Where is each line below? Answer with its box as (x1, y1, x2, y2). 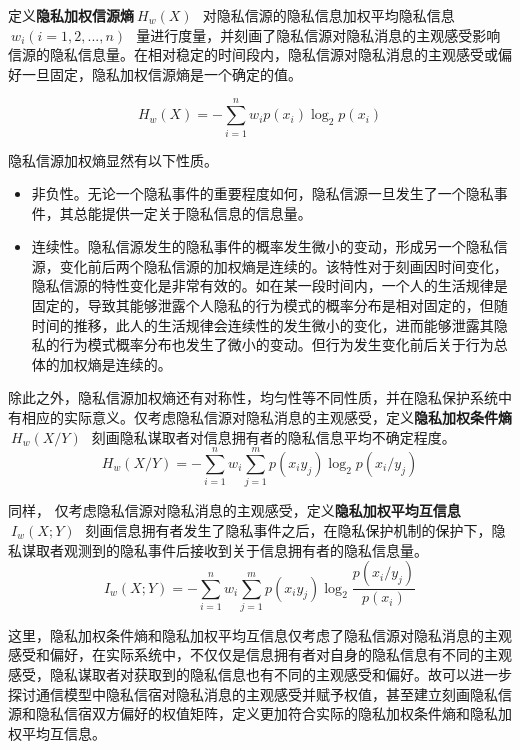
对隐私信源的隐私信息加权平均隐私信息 (202, 5, 455, 25)
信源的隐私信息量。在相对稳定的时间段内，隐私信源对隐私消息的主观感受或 (8, 44, 498, 65)
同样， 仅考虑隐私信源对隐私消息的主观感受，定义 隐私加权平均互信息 (8, 500, 461, 521)
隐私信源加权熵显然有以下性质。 (8, 149, 218, 170)
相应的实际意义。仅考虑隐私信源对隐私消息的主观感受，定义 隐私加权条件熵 (21, 407, 512, 428)
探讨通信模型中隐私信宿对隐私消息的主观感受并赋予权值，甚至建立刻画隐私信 (8, 683, 512, 704)
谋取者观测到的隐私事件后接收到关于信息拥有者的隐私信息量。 (21, 539, 428, 560)
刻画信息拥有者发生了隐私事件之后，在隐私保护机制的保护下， (85, 519, 492, 540)
